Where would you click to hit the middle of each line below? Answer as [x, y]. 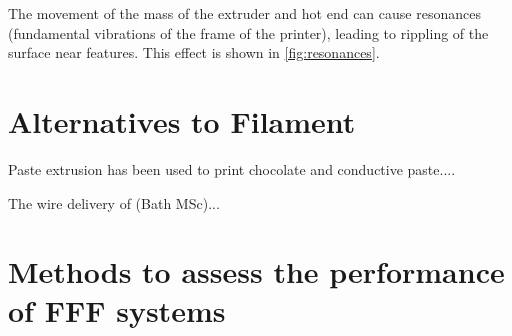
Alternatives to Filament [182, 120]
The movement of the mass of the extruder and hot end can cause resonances [244, 13]
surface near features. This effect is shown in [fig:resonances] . [194, 52]
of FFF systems [117, 310]
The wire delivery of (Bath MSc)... [114, 202]
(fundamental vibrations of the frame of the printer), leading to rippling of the [248, 32]
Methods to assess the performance [256, 271]
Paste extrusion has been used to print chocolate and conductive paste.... [232, 168]
